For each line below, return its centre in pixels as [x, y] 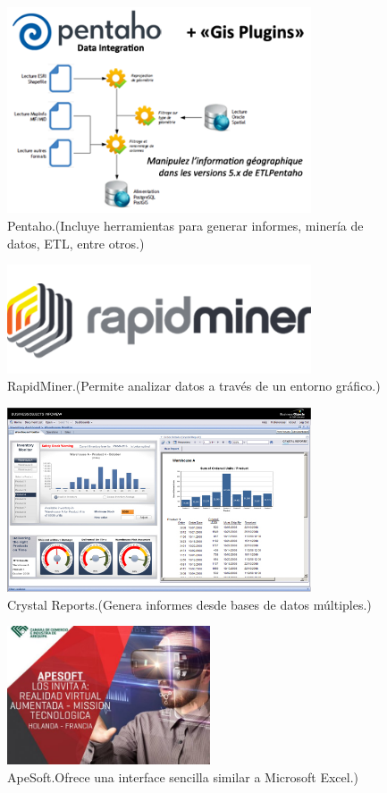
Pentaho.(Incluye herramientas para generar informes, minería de [185, 226]
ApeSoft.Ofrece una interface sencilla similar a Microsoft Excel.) [183, 776]
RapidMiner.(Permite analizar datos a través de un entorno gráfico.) [194, 386]
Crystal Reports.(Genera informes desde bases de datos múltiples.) [189, 604]
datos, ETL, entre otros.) [76, 243]
